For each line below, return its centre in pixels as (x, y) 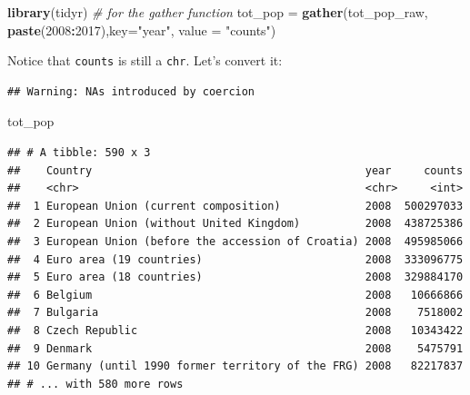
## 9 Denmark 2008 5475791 (235, 348)
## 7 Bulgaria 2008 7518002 (235, 313)
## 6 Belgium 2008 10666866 (235, 295)
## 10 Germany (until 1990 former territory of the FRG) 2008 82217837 (235, 366)
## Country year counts (235, 170)
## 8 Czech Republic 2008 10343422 (235, 330)
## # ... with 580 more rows (95, 384)
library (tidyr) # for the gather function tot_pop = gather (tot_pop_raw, (218, 12)
